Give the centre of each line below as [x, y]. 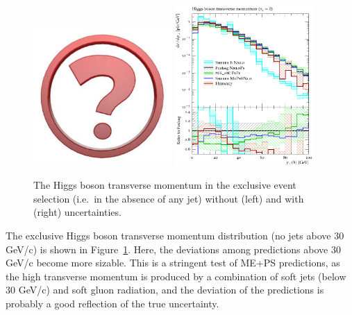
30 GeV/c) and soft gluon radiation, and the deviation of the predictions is [165, 290]
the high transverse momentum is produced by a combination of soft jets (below [176, 276]
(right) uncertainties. [77, 212]
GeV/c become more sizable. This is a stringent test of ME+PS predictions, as [173, 263]
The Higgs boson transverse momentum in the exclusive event [165, 185]
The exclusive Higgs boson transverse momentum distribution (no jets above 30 [175, 235]
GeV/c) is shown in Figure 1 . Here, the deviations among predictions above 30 [173, 249]
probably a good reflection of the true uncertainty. [112, 303]
